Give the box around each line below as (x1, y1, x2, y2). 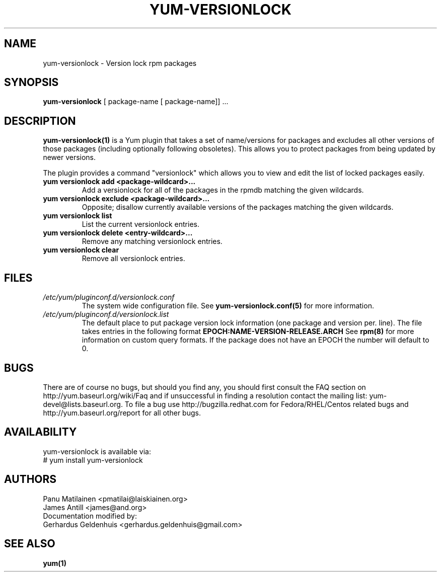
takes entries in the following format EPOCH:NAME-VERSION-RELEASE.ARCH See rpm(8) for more (82, 327, 414, 336)
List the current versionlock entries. (82, 220, 199, 229)
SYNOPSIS (4, 76, 59, 89)
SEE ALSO (4, 537, 55, 550)
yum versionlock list (43, 211, 112, 220)
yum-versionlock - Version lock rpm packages (43, 58, 197, 67)
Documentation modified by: (43, 511, 137, 520)
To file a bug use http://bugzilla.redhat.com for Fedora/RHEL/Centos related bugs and (124, 399, 409, 408)
